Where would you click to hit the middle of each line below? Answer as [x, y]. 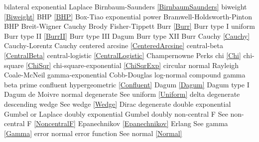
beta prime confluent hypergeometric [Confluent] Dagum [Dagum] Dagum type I [127, 84]
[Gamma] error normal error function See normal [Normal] [93, 133]
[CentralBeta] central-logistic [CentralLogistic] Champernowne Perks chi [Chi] [123, 55]
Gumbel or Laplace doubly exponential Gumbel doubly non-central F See [116, 113]
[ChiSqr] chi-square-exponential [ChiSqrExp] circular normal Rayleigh [132, 65]
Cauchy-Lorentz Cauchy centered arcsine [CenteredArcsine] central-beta [114, 45]
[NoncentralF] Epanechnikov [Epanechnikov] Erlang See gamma [131, 123]
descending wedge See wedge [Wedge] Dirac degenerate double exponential [118, 104]
